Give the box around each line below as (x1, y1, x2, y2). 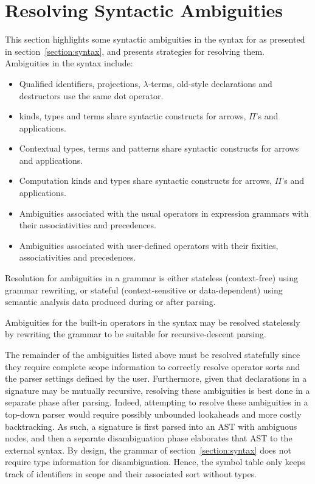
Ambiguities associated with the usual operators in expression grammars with (19, 206, 309, 219)
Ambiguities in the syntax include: (5, 57, 133, 69)
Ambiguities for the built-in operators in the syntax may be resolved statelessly (5, 315, 300, 328)
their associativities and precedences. (19, 219, 156, 231)
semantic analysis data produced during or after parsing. (5, 295, 216, 308)
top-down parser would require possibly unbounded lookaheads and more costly (5, 407, 302, 420)
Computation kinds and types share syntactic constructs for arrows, (19, 174, 272, 187)
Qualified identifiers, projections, (19, 77, 140, 89)
